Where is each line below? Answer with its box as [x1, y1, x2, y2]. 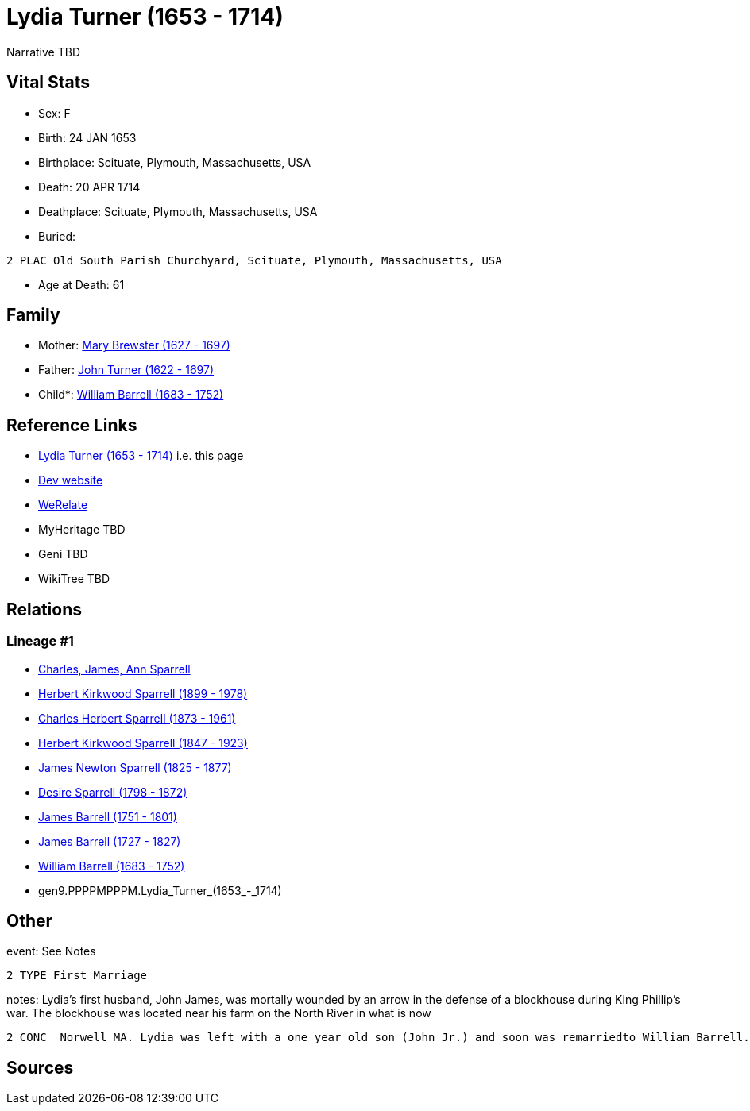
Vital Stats [6, 72, 91, 93]
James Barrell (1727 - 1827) [38, 834, 181, 848]
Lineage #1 [6, 633, 74, 650]
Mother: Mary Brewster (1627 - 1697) [38, 338, 230, 353]
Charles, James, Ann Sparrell [38, 662, 191, 676]
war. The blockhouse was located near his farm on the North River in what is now [6, 1006, 431, 1020]
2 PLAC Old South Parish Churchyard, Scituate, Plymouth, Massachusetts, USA [6, 253, 502, 267]
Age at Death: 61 [38, 277, 125, 291]
